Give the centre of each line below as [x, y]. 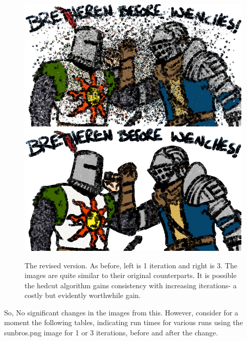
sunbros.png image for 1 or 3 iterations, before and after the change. [111, 333]
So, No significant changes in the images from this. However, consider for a [121, 312]
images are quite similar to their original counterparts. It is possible [131, 275]
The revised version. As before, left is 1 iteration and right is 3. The [131, 265]
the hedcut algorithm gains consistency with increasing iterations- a [131, 285]
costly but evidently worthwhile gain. [83, 295]
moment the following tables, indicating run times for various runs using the [123, 322]
